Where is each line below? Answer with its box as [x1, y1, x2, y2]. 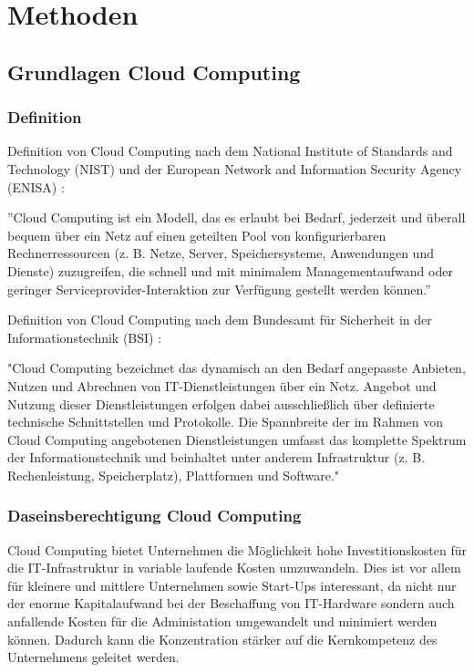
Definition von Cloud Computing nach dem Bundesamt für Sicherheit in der [7, 310, 432, 329]
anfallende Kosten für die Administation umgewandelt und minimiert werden [7, 612, 438, 631]
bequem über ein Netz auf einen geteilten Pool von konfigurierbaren [7, 225, 386, 244]
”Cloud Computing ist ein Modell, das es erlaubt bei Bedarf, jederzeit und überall [7, 208, 466, 227]
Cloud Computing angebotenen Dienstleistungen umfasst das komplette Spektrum [7, 429, 467, 449]
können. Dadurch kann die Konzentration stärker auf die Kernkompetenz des [7, 629, 438, 648]
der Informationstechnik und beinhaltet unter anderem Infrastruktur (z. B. [7, 448, 426, 467]
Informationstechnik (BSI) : [7, 327, 162, 346]
